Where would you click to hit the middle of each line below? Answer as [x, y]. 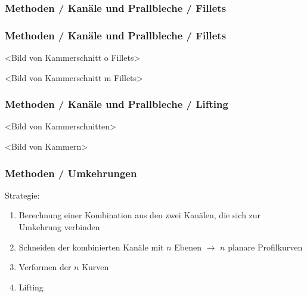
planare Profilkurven [265, 247]
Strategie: [22, 195]
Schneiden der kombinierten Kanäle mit [91, 247]
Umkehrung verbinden [59, 227]
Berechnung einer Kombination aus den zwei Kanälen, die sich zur [140, 215]
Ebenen [188, 247]
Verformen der [45, 267]
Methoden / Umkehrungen [71, 173]
